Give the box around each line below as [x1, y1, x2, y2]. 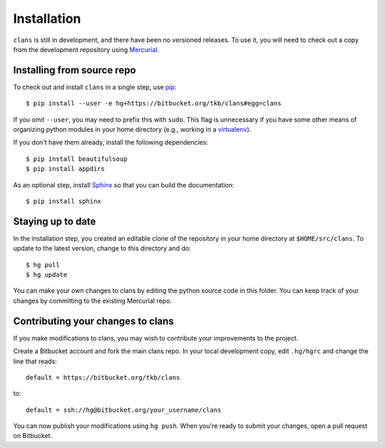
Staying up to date [13, 215, 96, 227]
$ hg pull [26, 261, 60, 269]
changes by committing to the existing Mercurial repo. [13, 296, 173, 305]
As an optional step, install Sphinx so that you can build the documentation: [13, 180, 235, 189]
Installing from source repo [13, 64, 136, 76]
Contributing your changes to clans [13, 315, 174, 327]
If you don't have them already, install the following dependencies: [13, 138, 208, 147]
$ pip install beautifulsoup [26, 155, 128, 163]
